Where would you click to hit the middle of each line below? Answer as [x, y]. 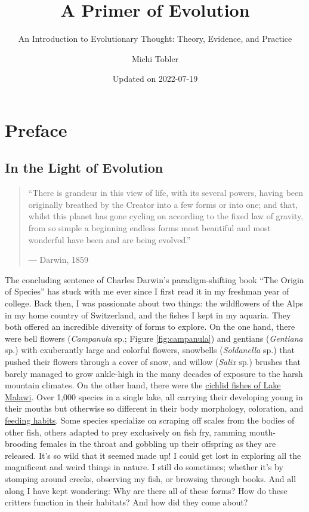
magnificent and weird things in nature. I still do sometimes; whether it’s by [144, 467]
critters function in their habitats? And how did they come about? [126, 502]
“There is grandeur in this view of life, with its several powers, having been [166, 193]
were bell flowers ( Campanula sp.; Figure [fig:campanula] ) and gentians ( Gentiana [154, 338]
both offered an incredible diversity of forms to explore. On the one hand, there [150, 326]
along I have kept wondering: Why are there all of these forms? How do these [146, 490]
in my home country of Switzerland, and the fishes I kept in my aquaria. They [148, 315]
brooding [21, 444]
